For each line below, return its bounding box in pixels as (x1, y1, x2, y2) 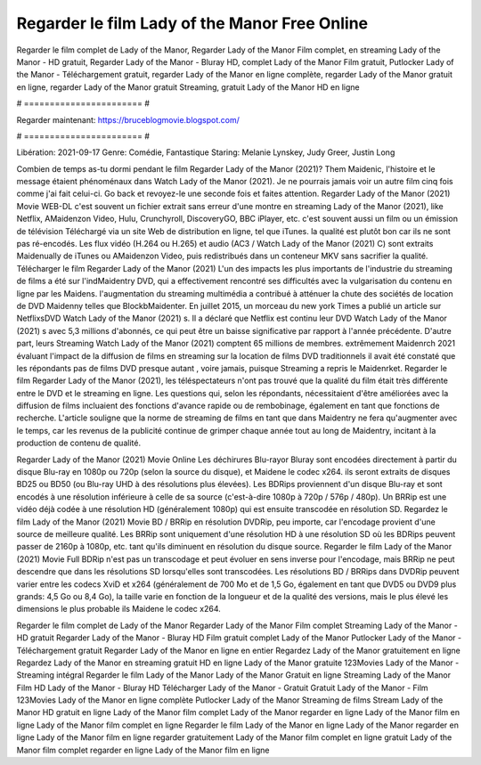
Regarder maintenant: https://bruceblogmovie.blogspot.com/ (16, 114, 240, 125)
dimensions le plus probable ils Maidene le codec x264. (16, 604, 222, 614)
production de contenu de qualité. (16, 437, 142, 449)
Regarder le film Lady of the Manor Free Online (16, 13, 369, 33)
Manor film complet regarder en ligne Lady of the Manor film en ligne (16, 745, 270, 755)
